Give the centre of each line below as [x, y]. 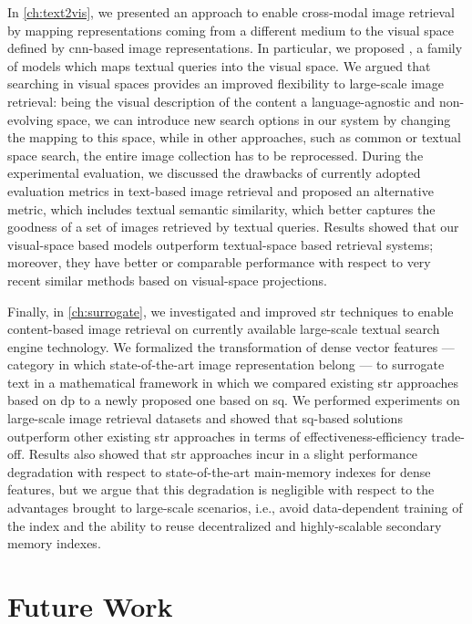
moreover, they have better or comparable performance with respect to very [219, 262]
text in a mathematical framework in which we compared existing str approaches [233, 382]
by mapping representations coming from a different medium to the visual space [231, 30]
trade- [448, 436]
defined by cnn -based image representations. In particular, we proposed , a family [235, 48]
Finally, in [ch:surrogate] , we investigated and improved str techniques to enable [231, 311]
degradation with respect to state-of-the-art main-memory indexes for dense [219, 471]
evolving [31, 119]
